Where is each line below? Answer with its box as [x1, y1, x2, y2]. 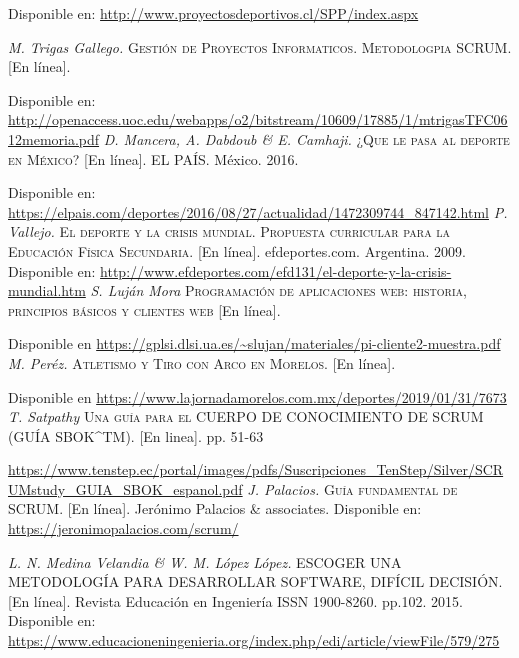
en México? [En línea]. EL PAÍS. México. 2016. [8, 148, 299, 169]
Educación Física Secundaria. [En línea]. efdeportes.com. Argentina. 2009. [8, 240, 466, 261]
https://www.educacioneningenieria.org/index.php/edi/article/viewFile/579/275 [8, 630, 500, 651]
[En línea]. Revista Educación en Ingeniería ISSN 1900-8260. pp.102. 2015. [8, 590, 463, 611]
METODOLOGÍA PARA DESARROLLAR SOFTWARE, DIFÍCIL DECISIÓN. [8, 571, 503, 592]
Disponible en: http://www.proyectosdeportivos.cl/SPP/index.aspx [8, 3, 419, 23]
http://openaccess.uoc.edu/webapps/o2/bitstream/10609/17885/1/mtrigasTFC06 [8, 109, 508, 130]
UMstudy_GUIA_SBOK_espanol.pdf [8, 478, 243, 499]
